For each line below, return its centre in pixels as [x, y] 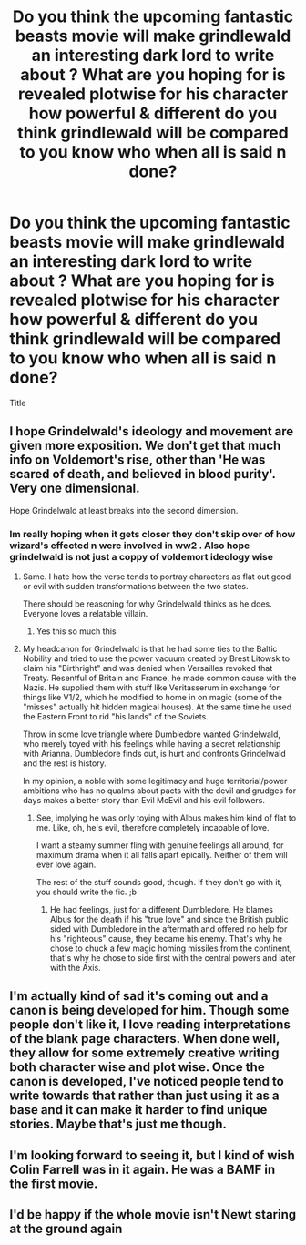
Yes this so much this [76, 631]
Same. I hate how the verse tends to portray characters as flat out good [157, 577]
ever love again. [66, 865]
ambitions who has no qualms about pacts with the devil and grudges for [159, 791]
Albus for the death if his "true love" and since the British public [169, 919]
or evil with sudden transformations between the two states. [135, 587]
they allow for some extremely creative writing [144, 1053]
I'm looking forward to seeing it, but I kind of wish [152, 1155]
